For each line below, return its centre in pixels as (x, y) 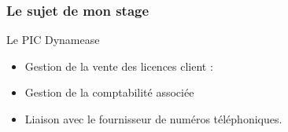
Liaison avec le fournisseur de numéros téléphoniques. (153, 119)
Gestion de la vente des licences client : (119, 66)
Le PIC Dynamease (53, 40)
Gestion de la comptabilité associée (109, 92)
